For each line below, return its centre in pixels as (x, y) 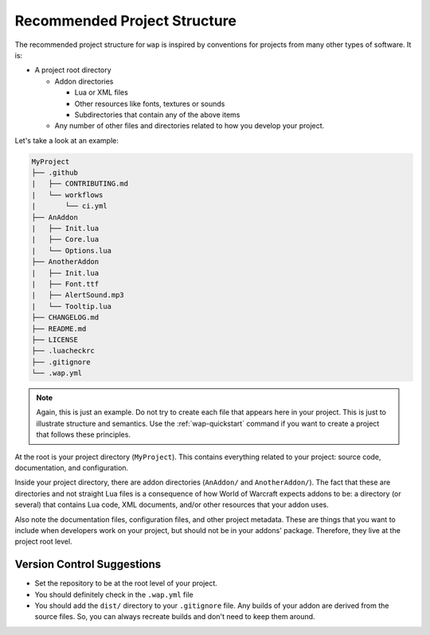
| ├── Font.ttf (65, 284)
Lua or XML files (102, 92)
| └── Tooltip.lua (71, 306)
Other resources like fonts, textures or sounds (150, 103)
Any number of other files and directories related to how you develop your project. (190, 126)
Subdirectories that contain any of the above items (157, 115)
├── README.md (59, 329)
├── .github (55, 173)
